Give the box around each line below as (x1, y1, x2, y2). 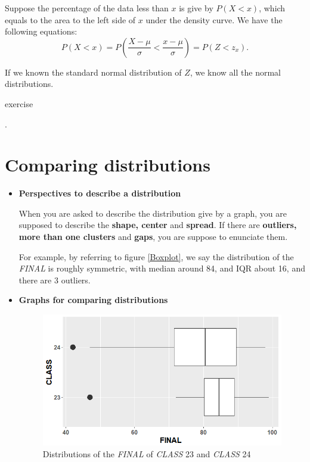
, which (259, 2, 286, 14)
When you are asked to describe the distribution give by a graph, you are (18, 207, 287, 219)
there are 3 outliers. (18, 273, 91, 286)
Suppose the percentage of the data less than (5, 2, 169, 14)
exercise (5, 97, 33, 110)
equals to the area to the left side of (5, 13, 136, 26)
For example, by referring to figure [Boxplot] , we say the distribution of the (18, 250, 294, 263)
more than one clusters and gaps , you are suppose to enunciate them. (18, 230, 288, 243)
